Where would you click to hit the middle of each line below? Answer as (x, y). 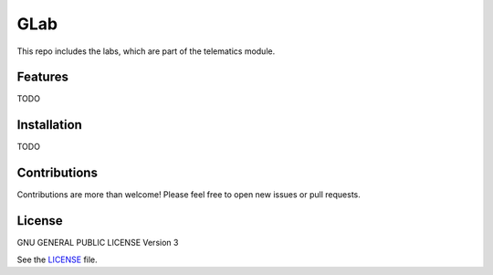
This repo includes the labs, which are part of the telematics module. (146, 51)
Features (42, 77)
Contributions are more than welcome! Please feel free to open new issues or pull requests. (189, 195)
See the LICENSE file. (57, 259)
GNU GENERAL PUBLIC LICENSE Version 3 (98, 243)
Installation (49, 125)
